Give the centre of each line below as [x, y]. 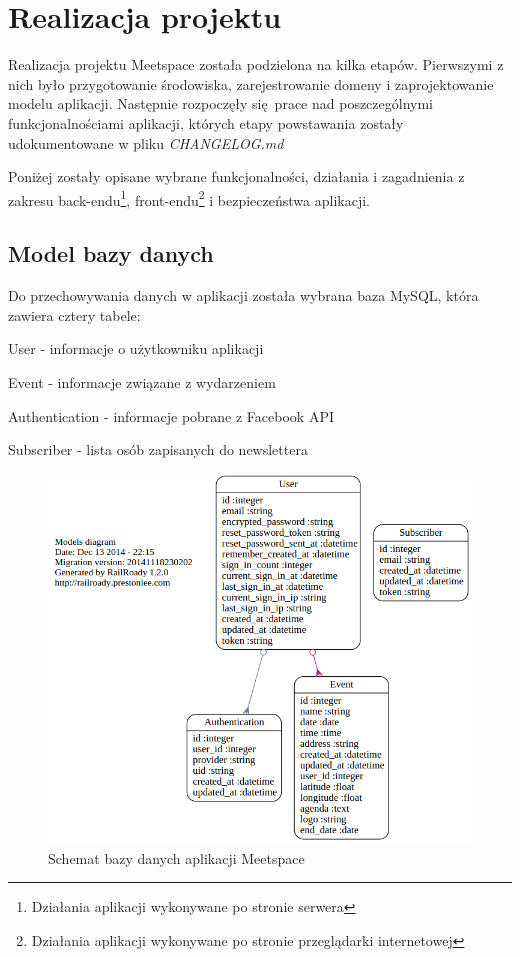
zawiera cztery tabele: [74, 314]
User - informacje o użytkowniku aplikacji [136, 348]
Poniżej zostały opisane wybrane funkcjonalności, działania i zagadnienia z [236, 176]
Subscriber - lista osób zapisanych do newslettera [158, 449]
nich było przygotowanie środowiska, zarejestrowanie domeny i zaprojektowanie [251, 83]
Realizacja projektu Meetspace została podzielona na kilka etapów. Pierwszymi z [256, 64]
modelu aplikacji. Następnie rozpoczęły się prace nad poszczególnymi [220, 103]
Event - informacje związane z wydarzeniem [142, 381]
